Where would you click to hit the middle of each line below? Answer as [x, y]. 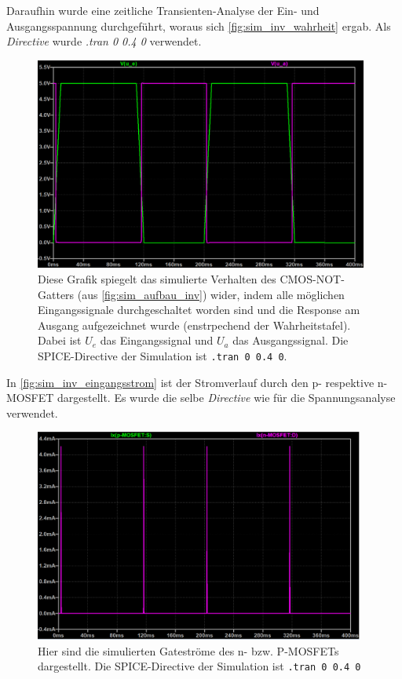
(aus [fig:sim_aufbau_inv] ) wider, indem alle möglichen [211, 294]
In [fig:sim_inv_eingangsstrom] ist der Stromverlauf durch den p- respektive [190, 382]
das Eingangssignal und [157, 340]
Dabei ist [60, 340]
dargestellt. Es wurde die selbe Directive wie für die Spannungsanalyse [226, 398]
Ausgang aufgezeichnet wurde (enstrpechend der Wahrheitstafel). [194, 325]
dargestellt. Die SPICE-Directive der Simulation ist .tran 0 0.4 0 [199, 666]
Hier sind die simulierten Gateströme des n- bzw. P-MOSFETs [188, 650]
